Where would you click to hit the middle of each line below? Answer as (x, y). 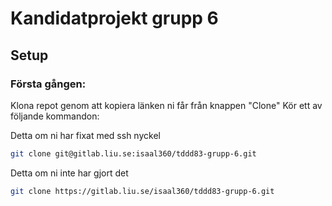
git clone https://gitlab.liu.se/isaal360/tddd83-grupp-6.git (142, 191)
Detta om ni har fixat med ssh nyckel (85, 135)
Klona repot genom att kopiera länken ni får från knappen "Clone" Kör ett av (166, 105)
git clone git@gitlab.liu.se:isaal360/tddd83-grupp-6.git (133, 153)
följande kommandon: (55, 116)
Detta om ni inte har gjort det (69, 173)
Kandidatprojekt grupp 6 (114, 18)
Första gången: (48, 84)
